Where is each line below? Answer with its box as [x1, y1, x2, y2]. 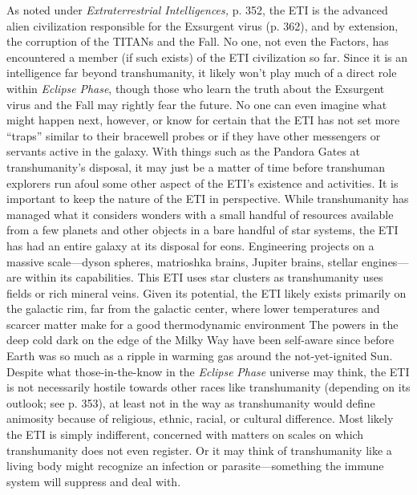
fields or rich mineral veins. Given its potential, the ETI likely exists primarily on [6, 284, 407, 301]
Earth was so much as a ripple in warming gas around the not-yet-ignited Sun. [6, 347, 393, 364]
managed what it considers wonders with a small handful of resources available [6, 205, 394, 222]
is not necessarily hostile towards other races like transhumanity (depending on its [6, 379, 411, 396]
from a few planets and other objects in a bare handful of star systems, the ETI [6, 221, 399, 238]
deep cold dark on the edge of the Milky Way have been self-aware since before [6, 331, 395, 348]
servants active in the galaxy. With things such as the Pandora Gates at [6, 143, 361, 160]
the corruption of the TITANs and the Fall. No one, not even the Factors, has [6, 33, 389, 50]
